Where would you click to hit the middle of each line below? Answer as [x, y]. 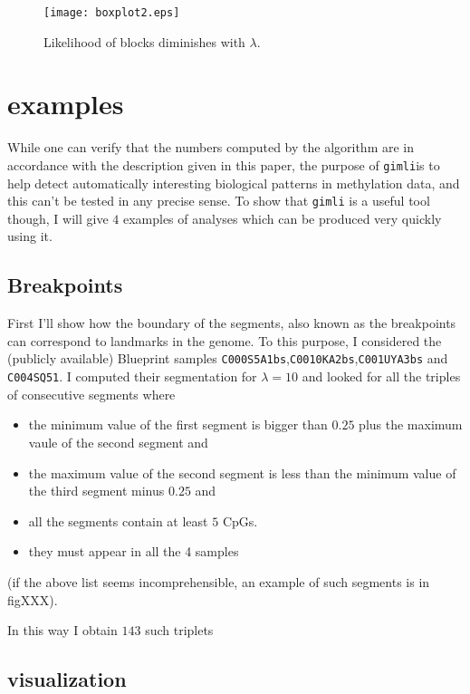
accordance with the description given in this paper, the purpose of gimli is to [224, 164]
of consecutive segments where [91, 394]
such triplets [179, 630]
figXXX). [33, 599]
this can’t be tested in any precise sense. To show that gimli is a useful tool [219, 201]
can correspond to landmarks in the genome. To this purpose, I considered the [225, 340]
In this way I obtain [62, 630]
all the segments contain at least [118, 520]
